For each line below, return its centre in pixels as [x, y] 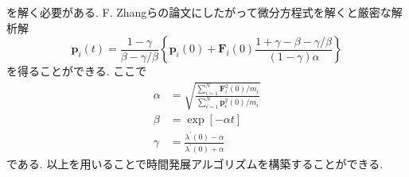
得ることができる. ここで [82, 71]
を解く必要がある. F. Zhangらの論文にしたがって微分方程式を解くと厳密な [199, 12]
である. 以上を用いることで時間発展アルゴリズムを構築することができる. [195, 164]
